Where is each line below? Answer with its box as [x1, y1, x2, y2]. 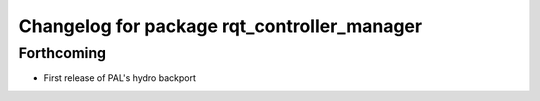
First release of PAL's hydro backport [43, 72, 197, 84]
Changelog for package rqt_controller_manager [18, 15, 423, 37]
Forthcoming [18, 44, 107, 62]
